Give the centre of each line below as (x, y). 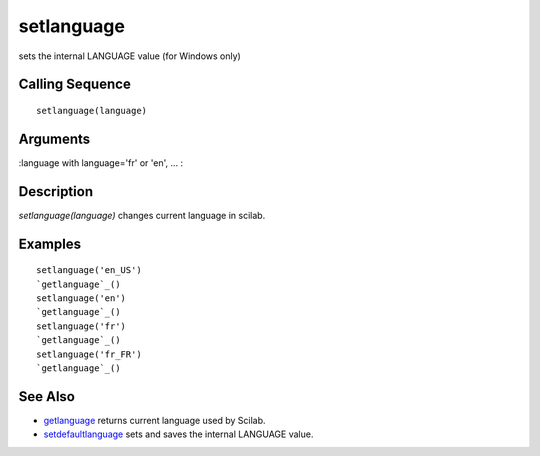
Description (56, 191)
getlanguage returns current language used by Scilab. (154, 420)
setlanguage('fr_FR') (89, 354)
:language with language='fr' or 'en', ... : (101, 162)
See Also (46, 396)
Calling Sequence (75, 84)
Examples (50, 243)
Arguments (54, 138)
